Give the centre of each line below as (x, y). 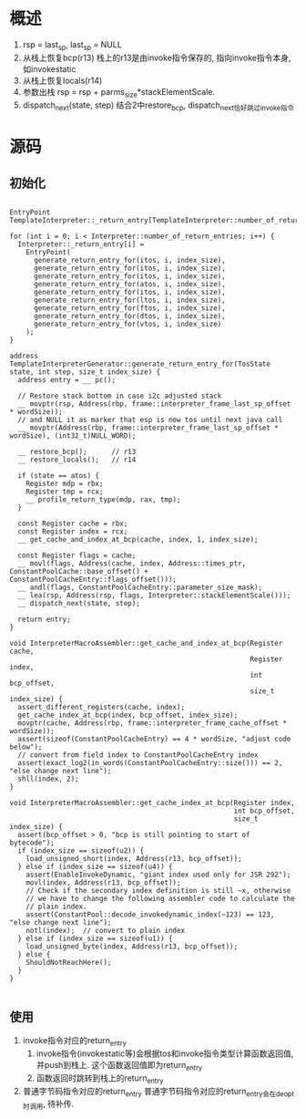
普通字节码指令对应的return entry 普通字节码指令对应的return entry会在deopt (158, 1092)
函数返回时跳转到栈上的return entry (100, 1079)
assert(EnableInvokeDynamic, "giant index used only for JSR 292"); (158, 875)
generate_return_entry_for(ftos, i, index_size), (129, 308)
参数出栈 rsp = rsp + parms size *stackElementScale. (119, 93)
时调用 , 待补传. (48, 1105)
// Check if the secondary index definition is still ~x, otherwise (158, 891)
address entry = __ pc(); (67, 380)
